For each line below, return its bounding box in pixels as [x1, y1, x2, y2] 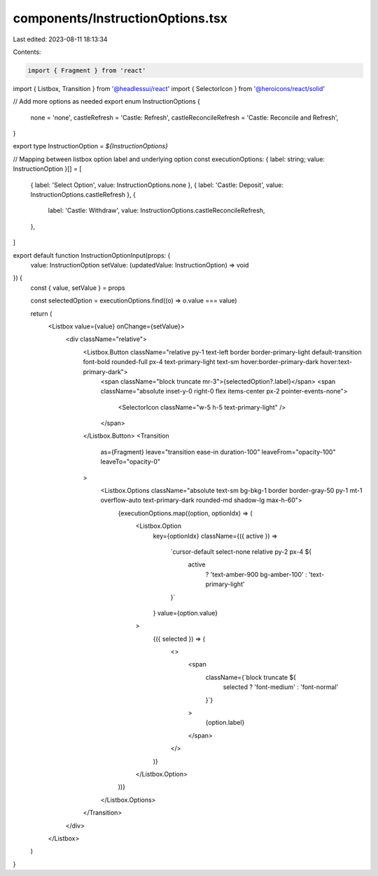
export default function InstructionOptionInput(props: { [13, 251, 171, 259]
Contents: [13, 48, 41, 56]
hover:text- [320, 358, 353, 366]
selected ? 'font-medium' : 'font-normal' [223, 683, 339, 691]
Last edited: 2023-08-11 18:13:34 [13, 35, 108, 43]
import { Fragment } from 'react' [27, 67, 146, 74]
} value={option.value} [153, 609, 218, 617]
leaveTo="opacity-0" [100, 457, 161, 466]
